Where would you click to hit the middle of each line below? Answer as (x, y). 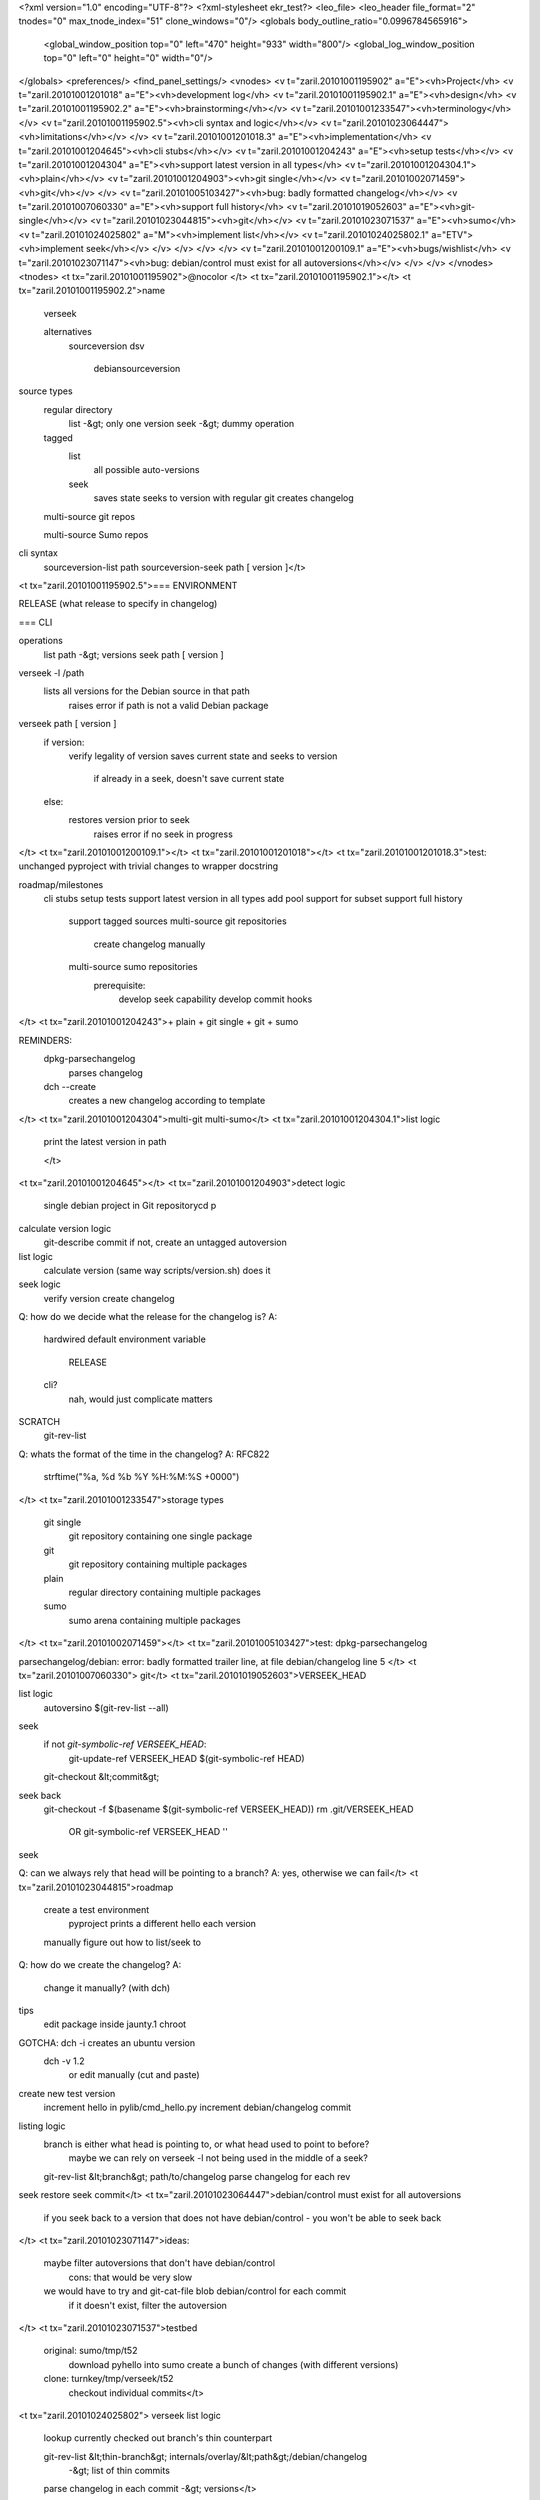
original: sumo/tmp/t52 (90, 2351)
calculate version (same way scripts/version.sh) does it (157, 1270)
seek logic (40, 1284)
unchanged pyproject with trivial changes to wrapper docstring (148, 866)
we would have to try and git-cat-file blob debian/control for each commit (195, 2291)
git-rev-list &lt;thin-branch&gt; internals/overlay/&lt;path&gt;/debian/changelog (205, 2456)
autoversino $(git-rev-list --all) (106, 1707)
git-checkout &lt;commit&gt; (101, 1777)
